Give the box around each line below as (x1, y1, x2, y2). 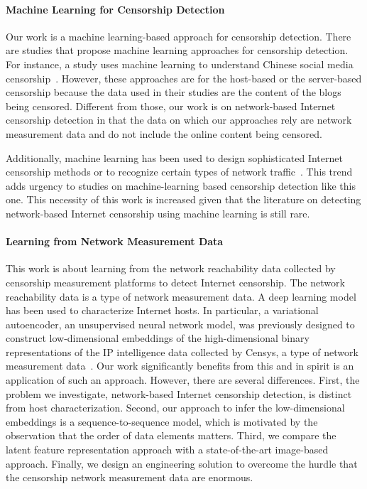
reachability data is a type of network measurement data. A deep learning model (6, 289, 356, 303)
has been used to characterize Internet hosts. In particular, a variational (6, 303, 319, 318)
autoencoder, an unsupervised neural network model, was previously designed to (6, 316, 355, 331)
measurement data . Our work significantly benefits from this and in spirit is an (6, 358, 354, 373)
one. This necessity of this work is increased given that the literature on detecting (6, 192, 361, 207)
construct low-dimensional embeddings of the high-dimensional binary (6, 331, 310, 345)
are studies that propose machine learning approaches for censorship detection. (6, 43, 349, 58)
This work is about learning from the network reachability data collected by (6, 261, 336, 276)
